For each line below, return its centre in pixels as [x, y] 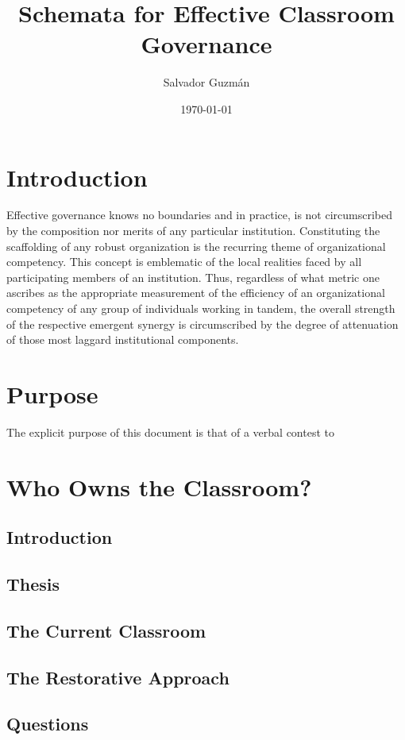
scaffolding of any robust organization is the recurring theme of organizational [196, 246]
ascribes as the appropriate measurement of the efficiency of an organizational [196, 293]
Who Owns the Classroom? [159, 486]
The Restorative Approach [118, 677]
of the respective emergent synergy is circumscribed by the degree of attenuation [202, 324]
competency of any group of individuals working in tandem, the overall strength [201, 308]
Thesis [33, 584]
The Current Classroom [106, 630]
